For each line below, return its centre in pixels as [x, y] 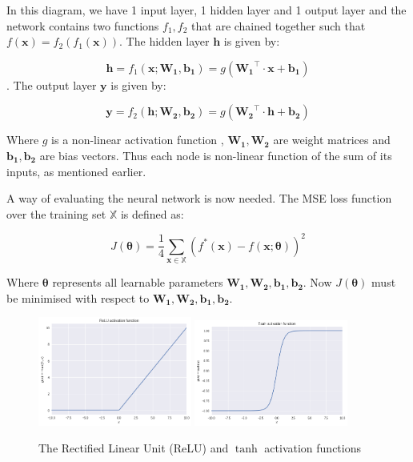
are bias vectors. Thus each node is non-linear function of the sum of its [216, 155]
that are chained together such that [279, 25]
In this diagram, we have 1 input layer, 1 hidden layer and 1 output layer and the [206, 10]
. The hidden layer [164, 41]
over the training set [56, 213]
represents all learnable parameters [138, 282]
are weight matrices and [332, 140]
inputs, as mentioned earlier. [76, 171]
